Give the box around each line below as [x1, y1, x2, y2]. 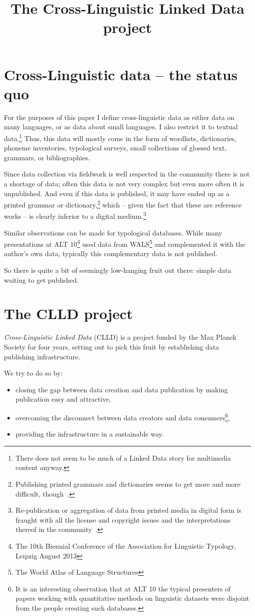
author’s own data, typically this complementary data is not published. [4, 248, 218, 259]
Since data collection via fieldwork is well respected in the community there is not [4, 169, 250, 179]
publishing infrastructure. [4, 351, 80, 361]
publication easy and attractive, [15, 394, 111, 404]
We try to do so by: [4, 368, 63, 378]
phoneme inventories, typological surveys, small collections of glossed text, [4, 143, 227, 153]
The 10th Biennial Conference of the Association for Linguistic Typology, [15, 540, 236, 551]
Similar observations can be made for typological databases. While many [4, 227, 222, 237]
